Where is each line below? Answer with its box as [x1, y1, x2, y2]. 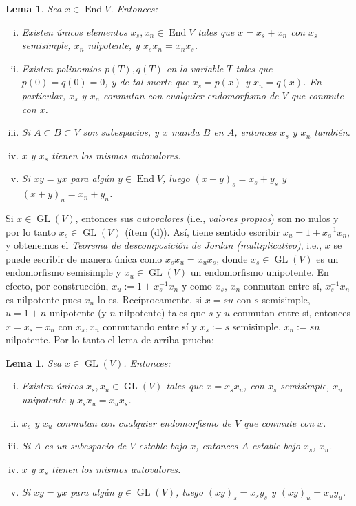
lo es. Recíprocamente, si [97, 292, 202, 306]
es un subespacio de [44, 438, 127, 453]
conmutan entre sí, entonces [233, 305, 350, 320]
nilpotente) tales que [118, 305, 206, 320]
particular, [21, 88, 66, 102]
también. [314, 125, 350, 139]
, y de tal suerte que [105, 74, 189, 89]
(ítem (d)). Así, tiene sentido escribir [125, 224, 280, 239]
